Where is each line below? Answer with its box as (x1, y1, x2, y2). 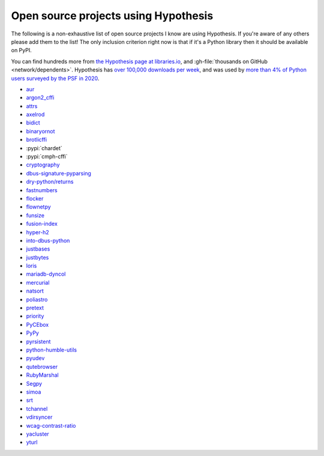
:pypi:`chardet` (26, 144, 62, 151)
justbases (26, 245, 50, 252)
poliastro (26, 296, 48, 303)
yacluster (26, 430, 49, 437)
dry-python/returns (26, 178, 74, 186)
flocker (26, 195, 44, 202)
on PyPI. (11, 47, 32, 54)
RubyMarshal (26, 371, 59, 378)
